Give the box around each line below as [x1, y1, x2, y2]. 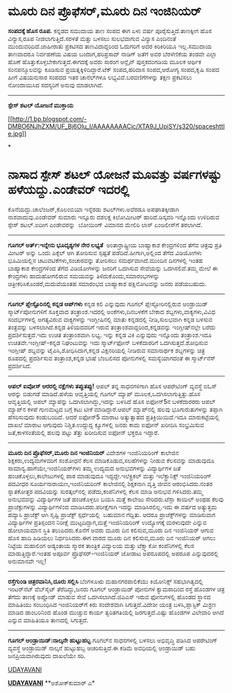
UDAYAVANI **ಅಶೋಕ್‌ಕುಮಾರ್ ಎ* [8, 679, 96, 687]
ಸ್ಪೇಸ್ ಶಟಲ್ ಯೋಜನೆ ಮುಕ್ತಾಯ [8, 100, 74, 109]
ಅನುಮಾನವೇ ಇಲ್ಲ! [8, 557, 47, 565]
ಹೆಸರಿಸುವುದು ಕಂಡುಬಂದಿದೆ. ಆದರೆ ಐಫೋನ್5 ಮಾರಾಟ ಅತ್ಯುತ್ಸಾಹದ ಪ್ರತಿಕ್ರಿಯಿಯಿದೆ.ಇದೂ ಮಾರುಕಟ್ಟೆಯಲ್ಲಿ [8, 413, 220, 421]
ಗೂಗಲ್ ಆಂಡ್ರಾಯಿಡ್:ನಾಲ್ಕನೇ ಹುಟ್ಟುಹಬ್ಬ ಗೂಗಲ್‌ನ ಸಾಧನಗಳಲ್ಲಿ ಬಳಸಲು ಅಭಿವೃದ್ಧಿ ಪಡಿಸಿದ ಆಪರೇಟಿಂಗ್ [8, 636, 218, 644]
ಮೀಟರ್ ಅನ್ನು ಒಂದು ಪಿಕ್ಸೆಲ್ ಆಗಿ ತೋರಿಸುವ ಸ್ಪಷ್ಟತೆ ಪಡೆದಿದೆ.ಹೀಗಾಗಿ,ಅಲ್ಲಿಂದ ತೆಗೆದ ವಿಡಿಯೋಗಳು [8, 248, 202, 257]
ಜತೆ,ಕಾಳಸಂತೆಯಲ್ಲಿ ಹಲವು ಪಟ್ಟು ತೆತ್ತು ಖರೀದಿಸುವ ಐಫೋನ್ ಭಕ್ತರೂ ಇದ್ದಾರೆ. [8, 428, 160, 436]
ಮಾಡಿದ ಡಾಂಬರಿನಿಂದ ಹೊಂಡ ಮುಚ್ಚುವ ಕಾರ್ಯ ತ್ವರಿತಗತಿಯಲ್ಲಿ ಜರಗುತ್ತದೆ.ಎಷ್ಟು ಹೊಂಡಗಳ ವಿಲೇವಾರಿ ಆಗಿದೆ [8, 608, 224, 616]
